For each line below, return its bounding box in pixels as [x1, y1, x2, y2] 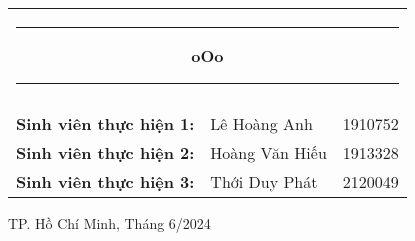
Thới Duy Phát [210, 170, 318, 193]
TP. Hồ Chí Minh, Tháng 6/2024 [8, 213, 211, 233]
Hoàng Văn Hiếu [210, 141, 327, 164]
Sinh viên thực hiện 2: [16, 141, 195, 164]
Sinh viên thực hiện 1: [16, 112, 195, 135]
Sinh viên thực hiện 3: [16, 170, 195, 193]
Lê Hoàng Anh [210, 112, 313, 135]
